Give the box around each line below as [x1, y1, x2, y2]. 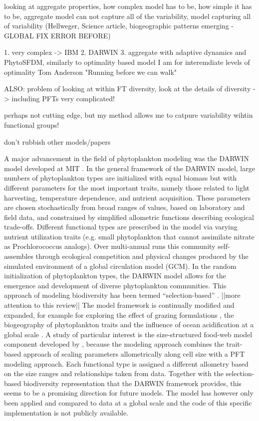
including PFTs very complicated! [11, 93, 115, 103]
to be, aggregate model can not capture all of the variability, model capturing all [4, 10, 251, 21]
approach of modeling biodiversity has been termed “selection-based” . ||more [4, 290, 241, 300]
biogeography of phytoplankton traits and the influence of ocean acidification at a [4, 319, 254, 330]
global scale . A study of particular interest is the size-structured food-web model [4, 329, 253, 339]
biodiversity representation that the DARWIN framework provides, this [23, 378, 242, 388]
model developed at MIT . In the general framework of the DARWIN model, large [4, 163, 255, 173]
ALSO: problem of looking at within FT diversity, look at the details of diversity [4, 83, 251, 94]
